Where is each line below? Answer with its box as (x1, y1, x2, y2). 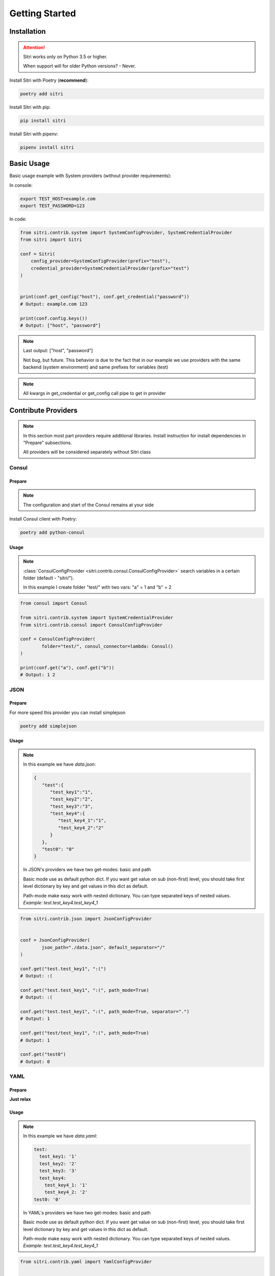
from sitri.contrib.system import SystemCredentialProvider (20, 615, 174, 621)
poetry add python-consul (20, 530, 85, 535)
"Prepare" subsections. (23, 439, 72, 446)
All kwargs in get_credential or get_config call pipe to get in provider (23, 390, 167, 396)
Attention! (23, 44, 45, 51)
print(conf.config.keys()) (20, 315, 88, 321)
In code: (9, 216, 27, 222)
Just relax (9, 1096, 31, 1102)
